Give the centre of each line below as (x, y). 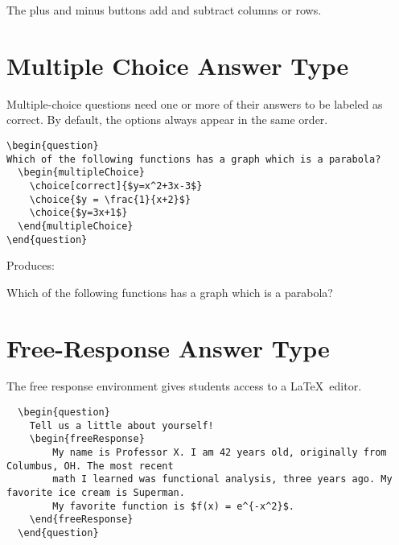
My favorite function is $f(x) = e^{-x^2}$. (173, 506)
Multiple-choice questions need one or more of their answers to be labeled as (195, 103)
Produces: (31, 265)
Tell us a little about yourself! (121, 425)
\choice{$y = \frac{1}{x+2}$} (110, 199)
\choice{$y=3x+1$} (78, 213)
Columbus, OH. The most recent (90, 466)
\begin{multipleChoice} (81, 173)
